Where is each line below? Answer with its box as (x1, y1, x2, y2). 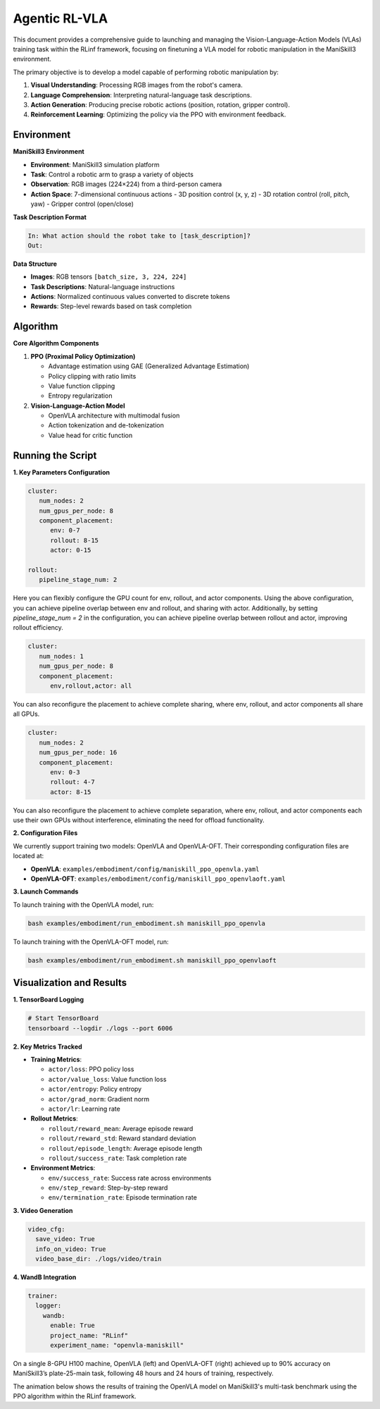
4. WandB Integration (13, 1273, 77, 1281)
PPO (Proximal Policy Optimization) (30, 352, 136, 360)
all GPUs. (13, 709, 40, 719)
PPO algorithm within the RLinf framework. (13, 1392, 137, 1401)
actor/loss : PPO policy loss (48, 1065, 134, 1073)
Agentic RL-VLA (13, 11, 108, 26)
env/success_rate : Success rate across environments (48, 1173, 212, 1182)
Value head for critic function (48, 431, 133, 439)
